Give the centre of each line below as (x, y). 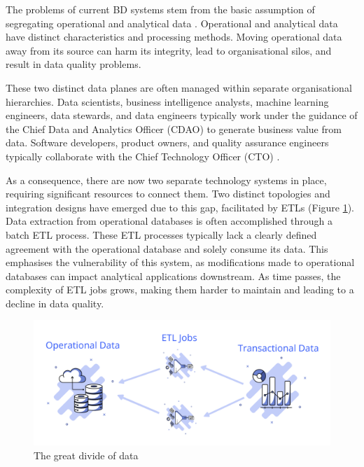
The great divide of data (86, 455)
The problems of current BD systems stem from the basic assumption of (160, 9)
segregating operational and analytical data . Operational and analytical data (172, 23)
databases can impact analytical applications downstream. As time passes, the (173, 276)
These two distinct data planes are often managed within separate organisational (179, 87)
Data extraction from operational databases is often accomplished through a (169, 221)
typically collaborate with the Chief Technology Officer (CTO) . (143, 156)
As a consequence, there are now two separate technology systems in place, (166, 180)
